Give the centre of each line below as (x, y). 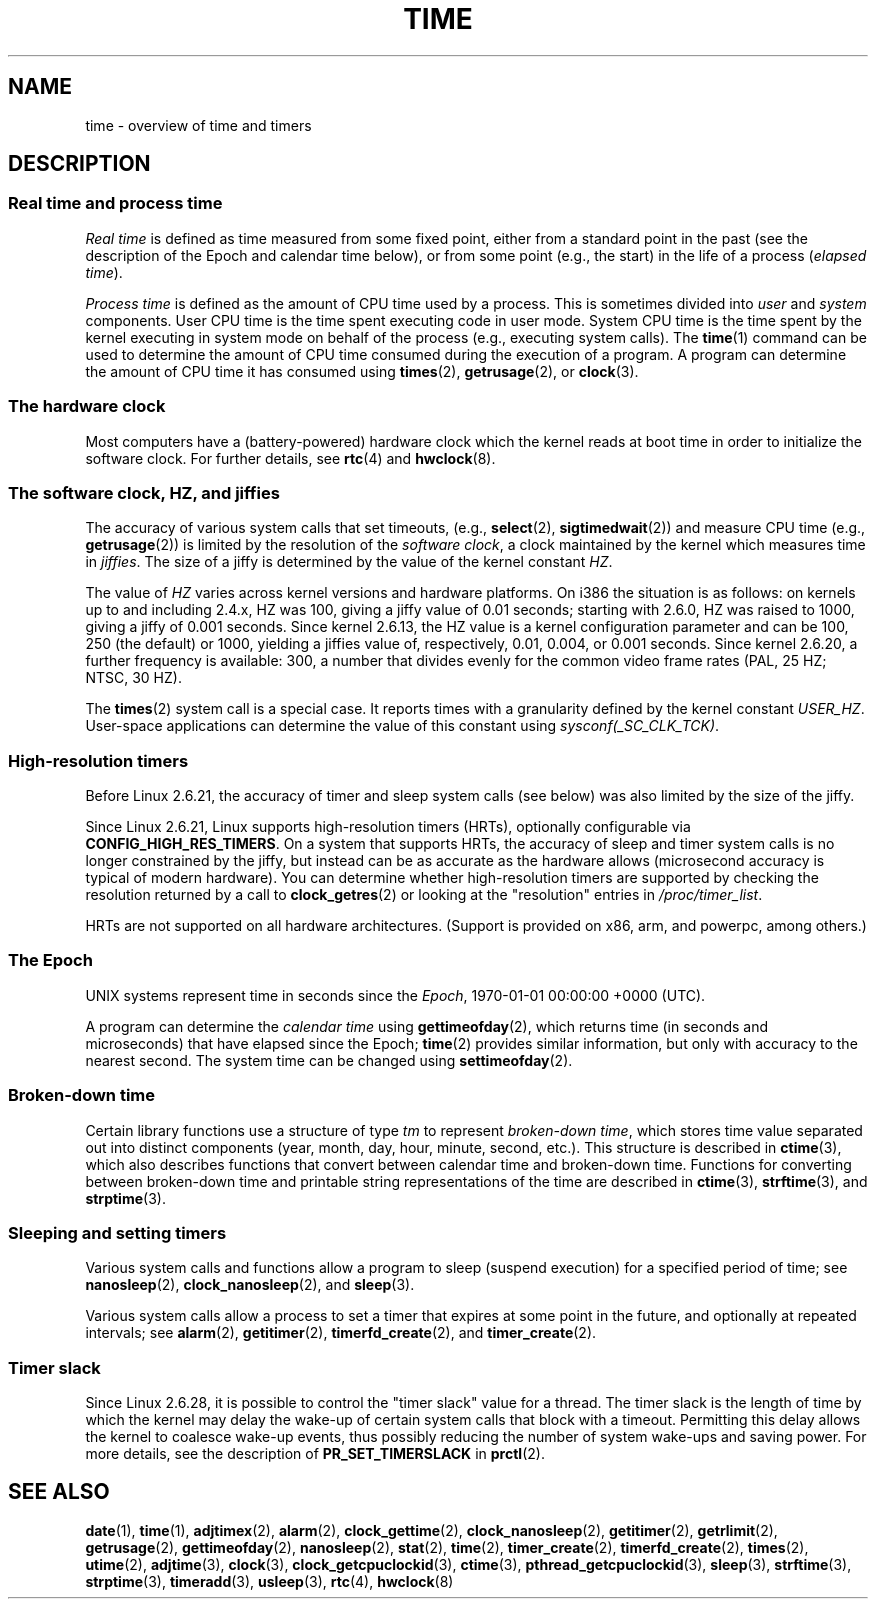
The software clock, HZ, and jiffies (144, 492)
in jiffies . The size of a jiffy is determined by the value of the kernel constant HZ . (349, 562)
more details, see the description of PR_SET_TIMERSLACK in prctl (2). (315, 1454)
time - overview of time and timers (198, 125)
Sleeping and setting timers (117, 1232)
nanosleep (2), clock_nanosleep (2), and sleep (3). (250, 1285)
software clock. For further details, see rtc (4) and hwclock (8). (290, 458)
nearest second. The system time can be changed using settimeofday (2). (329, 1060)
